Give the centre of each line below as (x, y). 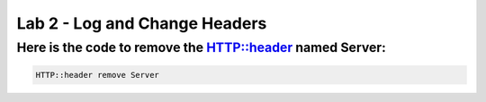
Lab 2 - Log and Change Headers (142, 23)
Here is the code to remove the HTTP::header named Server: (201, 47)
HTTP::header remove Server (97, 75)
